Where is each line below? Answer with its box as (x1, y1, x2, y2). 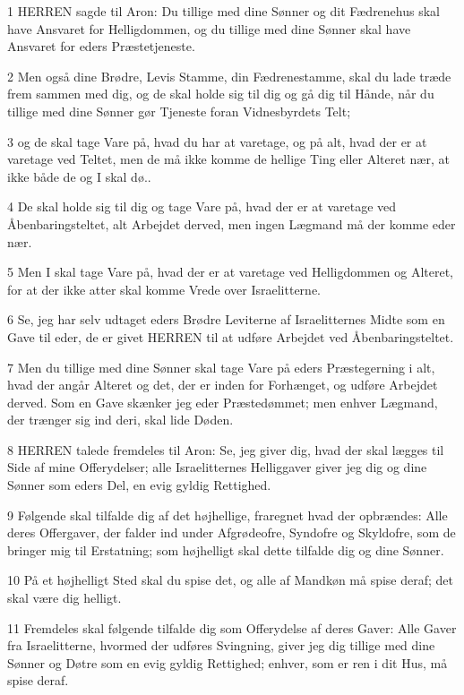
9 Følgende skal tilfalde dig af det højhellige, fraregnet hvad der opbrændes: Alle (7, 505, 448, 524)
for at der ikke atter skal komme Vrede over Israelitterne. (7, 279, 321, 298)
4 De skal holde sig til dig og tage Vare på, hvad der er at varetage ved (7, 197, 397, 216)
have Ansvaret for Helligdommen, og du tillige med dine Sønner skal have (7, 19, 411, 38)
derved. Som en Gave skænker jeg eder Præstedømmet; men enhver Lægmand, (7, 392, 438, 411)
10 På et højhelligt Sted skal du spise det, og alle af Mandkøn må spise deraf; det (7, 571, 454, 589)
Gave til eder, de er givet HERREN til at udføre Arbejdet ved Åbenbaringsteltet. (7, 327, 454, 346)
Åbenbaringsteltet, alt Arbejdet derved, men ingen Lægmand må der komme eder (7, 214, 456, 233)
